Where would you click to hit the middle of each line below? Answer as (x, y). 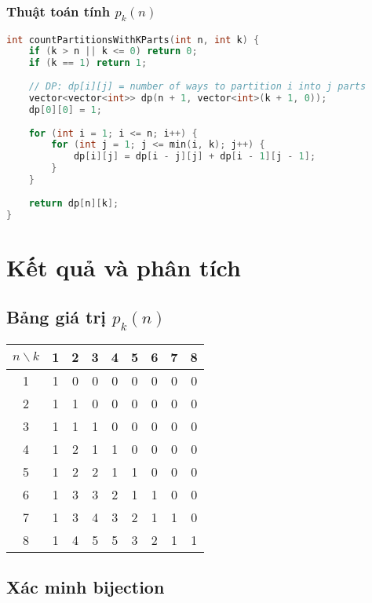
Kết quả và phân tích (124, 267)
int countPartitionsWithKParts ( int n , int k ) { (133, 40)
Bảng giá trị (57, 317)
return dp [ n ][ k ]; (74, 203)
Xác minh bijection (86, 587)
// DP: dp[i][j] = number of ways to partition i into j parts (197, 87)
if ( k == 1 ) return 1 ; (88, 63)
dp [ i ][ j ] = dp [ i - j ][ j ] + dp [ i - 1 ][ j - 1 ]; (195, 157)
